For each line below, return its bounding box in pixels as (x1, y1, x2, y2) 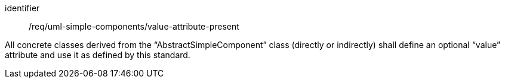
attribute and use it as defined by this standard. (5, 50, 190, 60)
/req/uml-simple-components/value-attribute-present (29, 21, 239, 31)
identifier (5, 3, 40, 13)
